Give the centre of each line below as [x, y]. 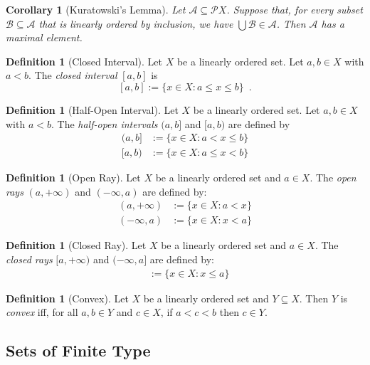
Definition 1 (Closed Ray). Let [76, 245]
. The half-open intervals [104, 123]
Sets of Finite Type [78, 350]
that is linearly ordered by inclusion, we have [136, 23]
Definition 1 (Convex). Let [67, 298]
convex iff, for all [42, 312]
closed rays [29, 259]
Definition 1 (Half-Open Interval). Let [92, 109]
